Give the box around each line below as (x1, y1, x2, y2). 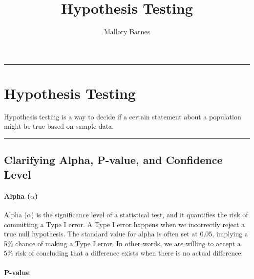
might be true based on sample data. (4, 121, 114, 131)
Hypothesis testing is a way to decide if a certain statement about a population (4, 111, 241, 121)
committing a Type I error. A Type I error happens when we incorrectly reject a (4, 219, 245, 229)
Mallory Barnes (104, 26, 150, 37)
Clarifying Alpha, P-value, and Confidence (4, 152, 223, 167)
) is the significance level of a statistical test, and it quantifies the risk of (31, 209, 248, 219)
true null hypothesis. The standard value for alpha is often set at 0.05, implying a (4, 229, 248, 239)
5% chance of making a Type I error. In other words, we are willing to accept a (4, 238, 241, 248)
